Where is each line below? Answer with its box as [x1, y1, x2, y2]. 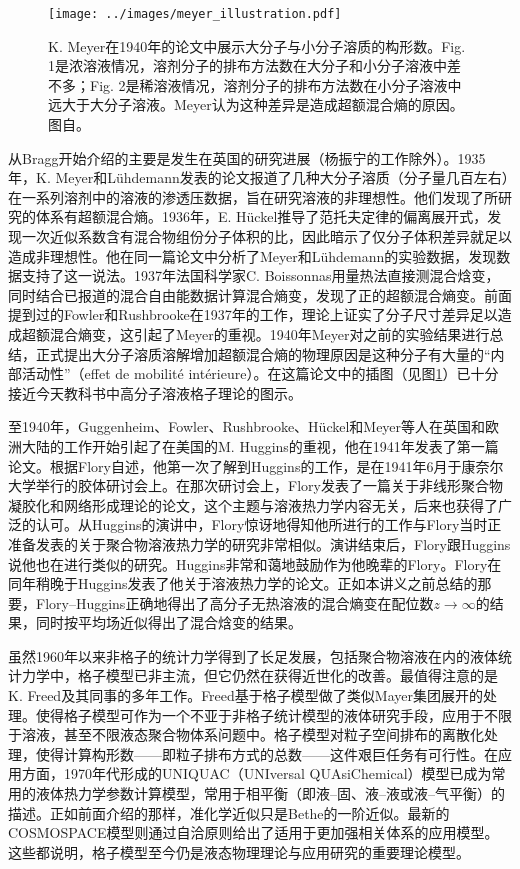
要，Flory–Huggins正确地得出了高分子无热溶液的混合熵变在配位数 [8, 592, 434, 613]
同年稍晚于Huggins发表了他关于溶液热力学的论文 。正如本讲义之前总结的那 [8, 573, 492, 594]
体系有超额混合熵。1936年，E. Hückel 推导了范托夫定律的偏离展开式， [35, 206, 488, 227]
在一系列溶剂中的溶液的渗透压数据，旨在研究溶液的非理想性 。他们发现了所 [8, 186, 498, 207]
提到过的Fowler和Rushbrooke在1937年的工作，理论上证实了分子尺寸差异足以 [8, 304, 498, 325]
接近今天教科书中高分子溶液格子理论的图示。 [8, 382, 302, 403]
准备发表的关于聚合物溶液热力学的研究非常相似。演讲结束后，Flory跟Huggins [8, 533, 511, 554]
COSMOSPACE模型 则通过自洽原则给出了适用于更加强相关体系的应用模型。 [8, 822, 499, 843]
